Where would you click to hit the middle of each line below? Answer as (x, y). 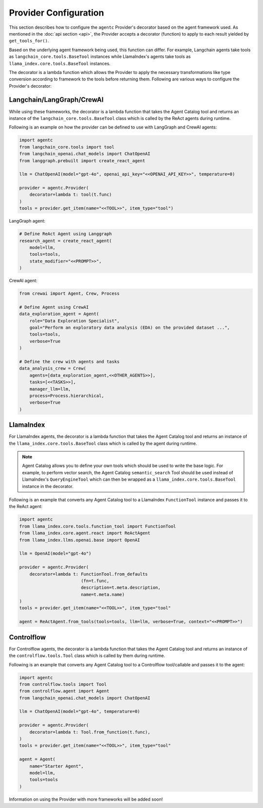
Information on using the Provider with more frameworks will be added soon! (86, 799)
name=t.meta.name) (103, 594)
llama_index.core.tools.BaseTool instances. (60, 63)
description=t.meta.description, (121, 588)
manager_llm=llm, (50, 389)
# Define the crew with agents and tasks (69, 362)
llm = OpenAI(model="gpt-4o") (55, 554)
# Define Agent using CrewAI (54, 307)
